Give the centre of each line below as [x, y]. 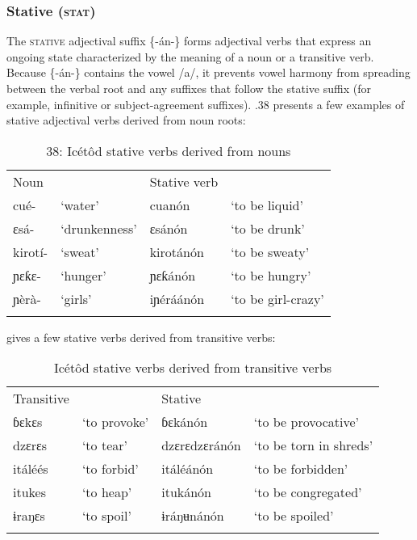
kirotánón [177, 251]
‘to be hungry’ [271, 275]
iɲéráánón [177, 298]
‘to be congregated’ [308, 492]
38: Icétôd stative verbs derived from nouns [169, 150]
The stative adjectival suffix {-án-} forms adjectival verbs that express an [189, 41]
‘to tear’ [104, 445]
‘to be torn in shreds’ [313, 445]
